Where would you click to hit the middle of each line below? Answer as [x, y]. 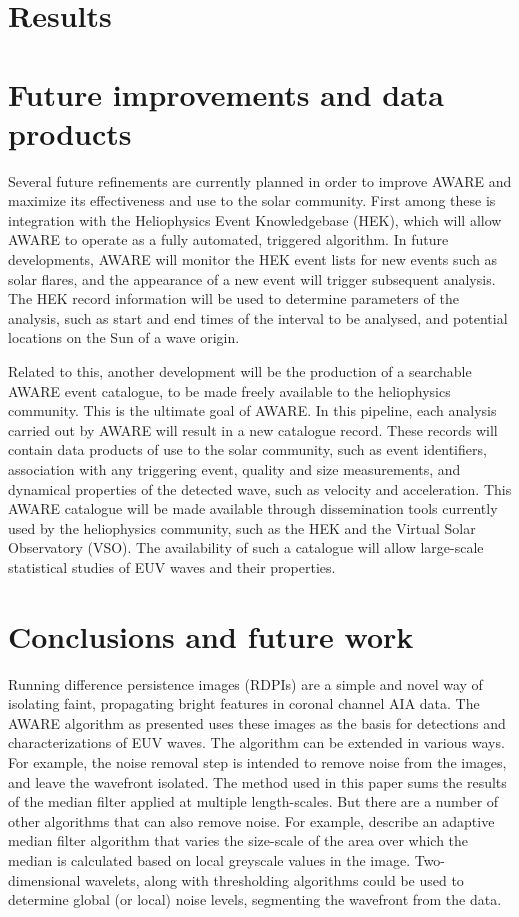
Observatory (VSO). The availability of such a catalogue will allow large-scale [246, 547]
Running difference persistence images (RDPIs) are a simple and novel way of [245, 683]
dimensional [44, 879]
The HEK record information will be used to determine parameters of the [233, 298]
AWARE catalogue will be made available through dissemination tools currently [253, 508]
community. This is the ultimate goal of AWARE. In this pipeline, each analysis [252, 410]
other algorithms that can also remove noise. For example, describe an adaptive [251, 820]
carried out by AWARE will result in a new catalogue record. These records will [253, 429]
